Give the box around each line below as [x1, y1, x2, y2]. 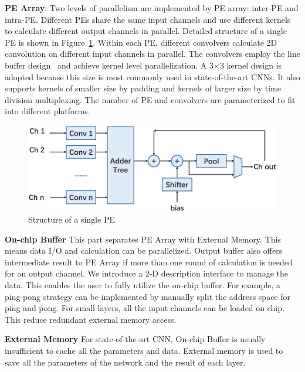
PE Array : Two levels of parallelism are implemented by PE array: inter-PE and [5, 2, 299, 13]
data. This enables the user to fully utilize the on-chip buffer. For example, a [5, 279, 280, 291]
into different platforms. [5, 105, 90, 117]
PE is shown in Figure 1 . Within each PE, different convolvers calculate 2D [5, 36, 277, 48]
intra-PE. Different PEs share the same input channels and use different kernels [5, 13, 291, 25]
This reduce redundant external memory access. [5, 313, 177, 325]
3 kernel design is [219, 59, 282, 71]
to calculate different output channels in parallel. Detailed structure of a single [5, 25, 287, 37]
